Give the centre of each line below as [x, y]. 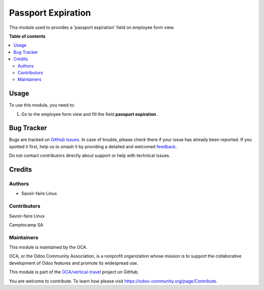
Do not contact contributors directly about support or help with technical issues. [90, 156]
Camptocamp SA [26, 224]
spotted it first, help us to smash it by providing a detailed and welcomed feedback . [93, 146]
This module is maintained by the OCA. [48, 247]
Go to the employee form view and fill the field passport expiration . [90, 114]
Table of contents [27, 36]
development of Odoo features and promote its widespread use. [74, 263]
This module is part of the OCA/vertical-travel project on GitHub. [74, 272]
